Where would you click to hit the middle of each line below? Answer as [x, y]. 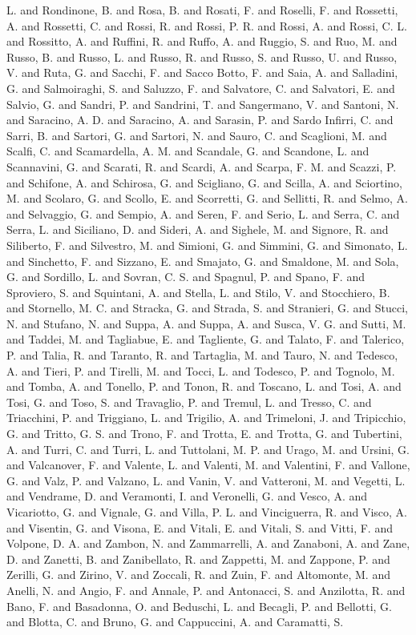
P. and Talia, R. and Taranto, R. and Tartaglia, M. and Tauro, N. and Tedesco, [202, 355]
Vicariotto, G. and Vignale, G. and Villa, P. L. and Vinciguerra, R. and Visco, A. [207, 512]
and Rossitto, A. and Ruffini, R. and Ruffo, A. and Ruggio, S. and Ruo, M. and [202, 41]
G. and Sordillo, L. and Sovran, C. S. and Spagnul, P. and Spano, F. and [186, 277]
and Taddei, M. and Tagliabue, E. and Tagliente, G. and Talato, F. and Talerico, [206, 339]
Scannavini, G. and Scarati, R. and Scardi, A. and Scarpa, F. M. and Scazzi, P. [202, 166]
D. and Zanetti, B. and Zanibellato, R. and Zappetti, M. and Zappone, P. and [198, 559]
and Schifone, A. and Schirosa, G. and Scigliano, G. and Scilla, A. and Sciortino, [204, 182]
